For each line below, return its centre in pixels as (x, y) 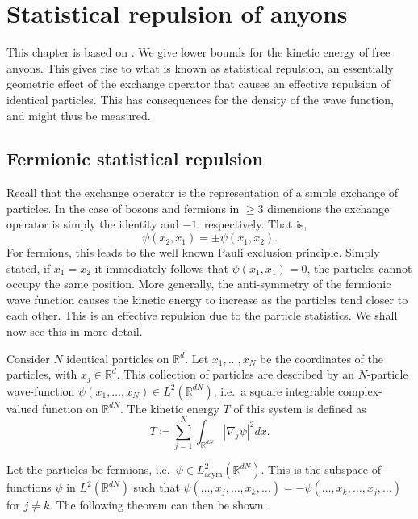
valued (23, 408)
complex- (360, 390)
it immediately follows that (161, 268)
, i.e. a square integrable (274, 390)
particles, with (42, 374)
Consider (28, 358)
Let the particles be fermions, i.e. (88, 469)
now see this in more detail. (75, 331)
